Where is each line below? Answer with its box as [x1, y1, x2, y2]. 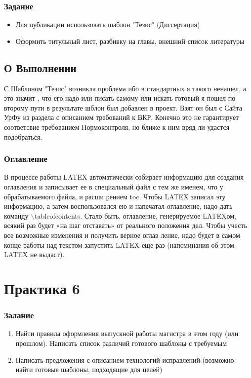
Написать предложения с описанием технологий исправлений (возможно [15, 354, 234, 365]
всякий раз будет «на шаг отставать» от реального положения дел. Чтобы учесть [4, 220, 247, 230]
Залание [4, 309, 34, 321]
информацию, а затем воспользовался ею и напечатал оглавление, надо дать [4, 201, 233, 211]
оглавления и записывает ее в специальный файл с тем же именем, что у [4, 181, 223, 191]
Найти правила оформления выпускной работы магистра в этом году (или [15, 328, 239, 339]
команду [4, 210, 29, 221]
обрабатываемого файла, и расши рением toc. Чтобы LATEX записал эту [4, 191, 226, 201]
